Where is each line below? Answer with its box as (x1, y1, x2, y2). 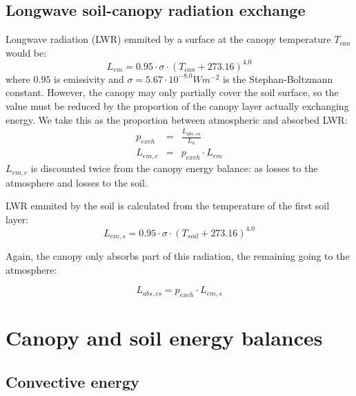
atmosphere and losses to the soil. (6, 175, 148, 189)
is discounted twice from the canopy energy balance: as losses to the (30, 161, 318, 176)
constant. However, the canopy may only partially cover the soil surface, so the (6, 85, 339, 100)
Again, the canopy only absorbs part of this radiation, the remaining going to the (6, 249, 350, 263)
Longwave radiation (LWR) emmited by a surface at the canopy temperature (6, 32, 331, 46)
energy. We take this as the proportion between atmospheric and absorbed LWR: (6, 112, 348, 126)
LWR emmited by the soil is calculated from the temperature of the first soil (6, 198, 330, 213)
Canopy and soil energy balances (6, 323, 323, 352)
